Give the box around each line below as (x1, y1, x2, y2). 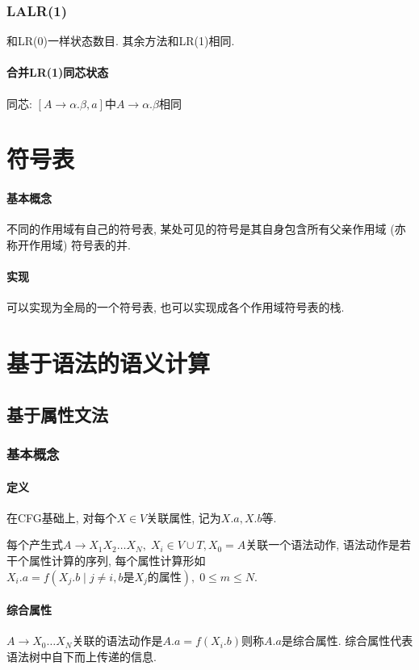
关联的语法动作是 (72, 632, 163, 649)
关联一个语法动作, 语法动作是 (245, 536, 400, 553)
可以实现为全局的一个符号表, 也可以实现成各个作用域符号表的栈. (6, 299, 345, 316)
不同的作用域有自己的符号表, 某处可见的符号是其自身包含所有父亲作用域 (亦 (6, 220, 406, 237)
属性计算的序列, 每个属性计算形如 (28, 551, 206, 568)
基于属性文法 (6, 401, 108, 426)
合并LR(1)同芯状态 (6, 64, 109, 81)
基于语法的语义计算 (6, 346, 211, 379)
